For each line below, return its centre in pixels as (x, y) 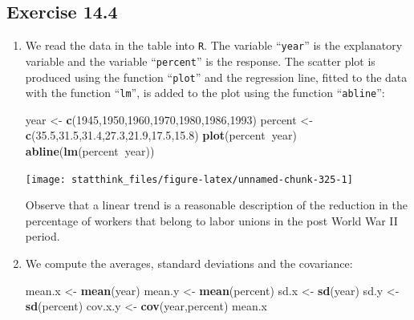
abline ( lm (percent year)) (90, 151)
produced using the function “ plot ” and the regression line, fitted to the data (216, 77)
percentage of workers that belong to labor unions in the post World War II (211, 220)
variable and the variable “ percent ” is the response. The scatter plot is (200, 61)
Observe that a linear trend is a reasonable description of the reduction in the (216, 205)
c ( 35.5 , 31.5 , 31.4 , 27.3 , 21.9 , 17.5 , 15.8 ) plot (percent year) (161, 135)
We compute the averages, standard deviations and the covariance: (189, 263)
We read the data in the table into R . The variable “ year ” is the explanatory (214, 45)
